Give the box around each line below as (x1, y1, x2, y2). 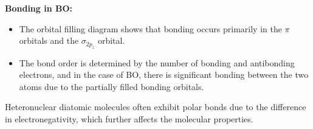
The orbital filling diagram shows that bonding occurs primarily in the (19, 22, 282, 35)
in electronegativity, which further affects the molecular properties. (5, 112, 253, 125)
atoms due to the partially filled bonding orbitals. (19, 80, 204, 92)
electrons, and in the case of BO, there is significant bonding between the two (19, 68, 309, 81)
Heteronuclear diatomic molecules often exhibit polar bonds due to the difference (5, 100, 306, 113)
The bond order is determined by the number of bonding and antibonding (19, 56, 295, 69)
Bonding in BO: (5, 2, 73, 14)
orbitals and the (19, 34, 79, 47)
